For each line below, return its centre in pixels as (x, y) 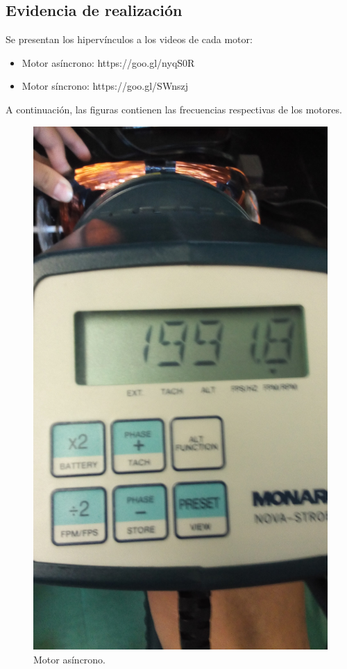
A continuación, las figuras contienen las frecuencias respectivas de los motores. (174, 109)
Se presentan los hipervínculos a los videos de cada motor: (129, 39)
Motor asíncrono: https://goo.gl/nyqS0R (108, 62)
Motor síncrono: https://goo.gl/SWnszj (105, 86)
